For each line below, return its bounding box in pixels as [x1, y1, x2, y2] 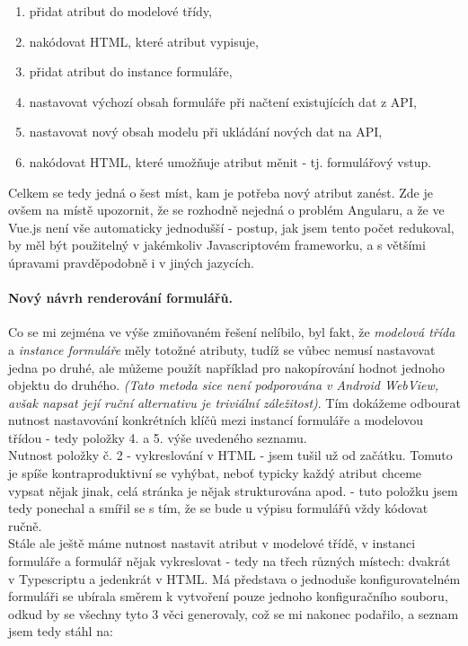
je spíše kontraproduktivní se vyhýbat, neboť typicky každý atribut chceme [8, 464, 422, 482]
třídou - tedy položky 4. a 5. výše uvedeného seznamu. [8, 428, 307, 447]
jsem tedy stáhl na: [8, 622, 113, 641]
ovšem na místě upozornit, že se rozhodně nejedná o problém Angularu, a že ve [8, 200, 445, 219]
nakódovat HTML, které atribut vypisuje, [29, 31, 259, 50]
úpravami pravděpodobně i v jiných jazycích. [8, 252, 254, 271]
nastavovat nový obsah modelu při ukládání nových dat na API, [29, 122, 383, 141]
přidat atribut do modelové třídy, [29, 2, 212, 20]
